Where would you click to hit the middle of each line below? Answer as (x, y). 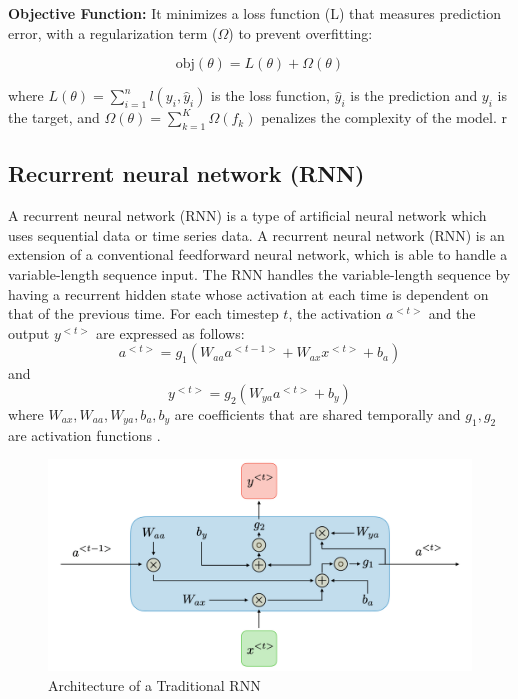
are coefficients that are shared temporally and (317, 413)
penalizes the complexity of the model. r (384, 117)
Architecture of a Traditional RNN (154, 684)
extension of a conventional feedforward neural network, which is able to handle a (258, 254)
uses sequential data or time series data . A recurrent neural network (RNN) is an (256, 234)
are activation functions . (84, 434)
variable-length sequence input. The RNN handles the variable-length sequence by (259, 273)
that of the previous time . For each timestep (143, 313)
